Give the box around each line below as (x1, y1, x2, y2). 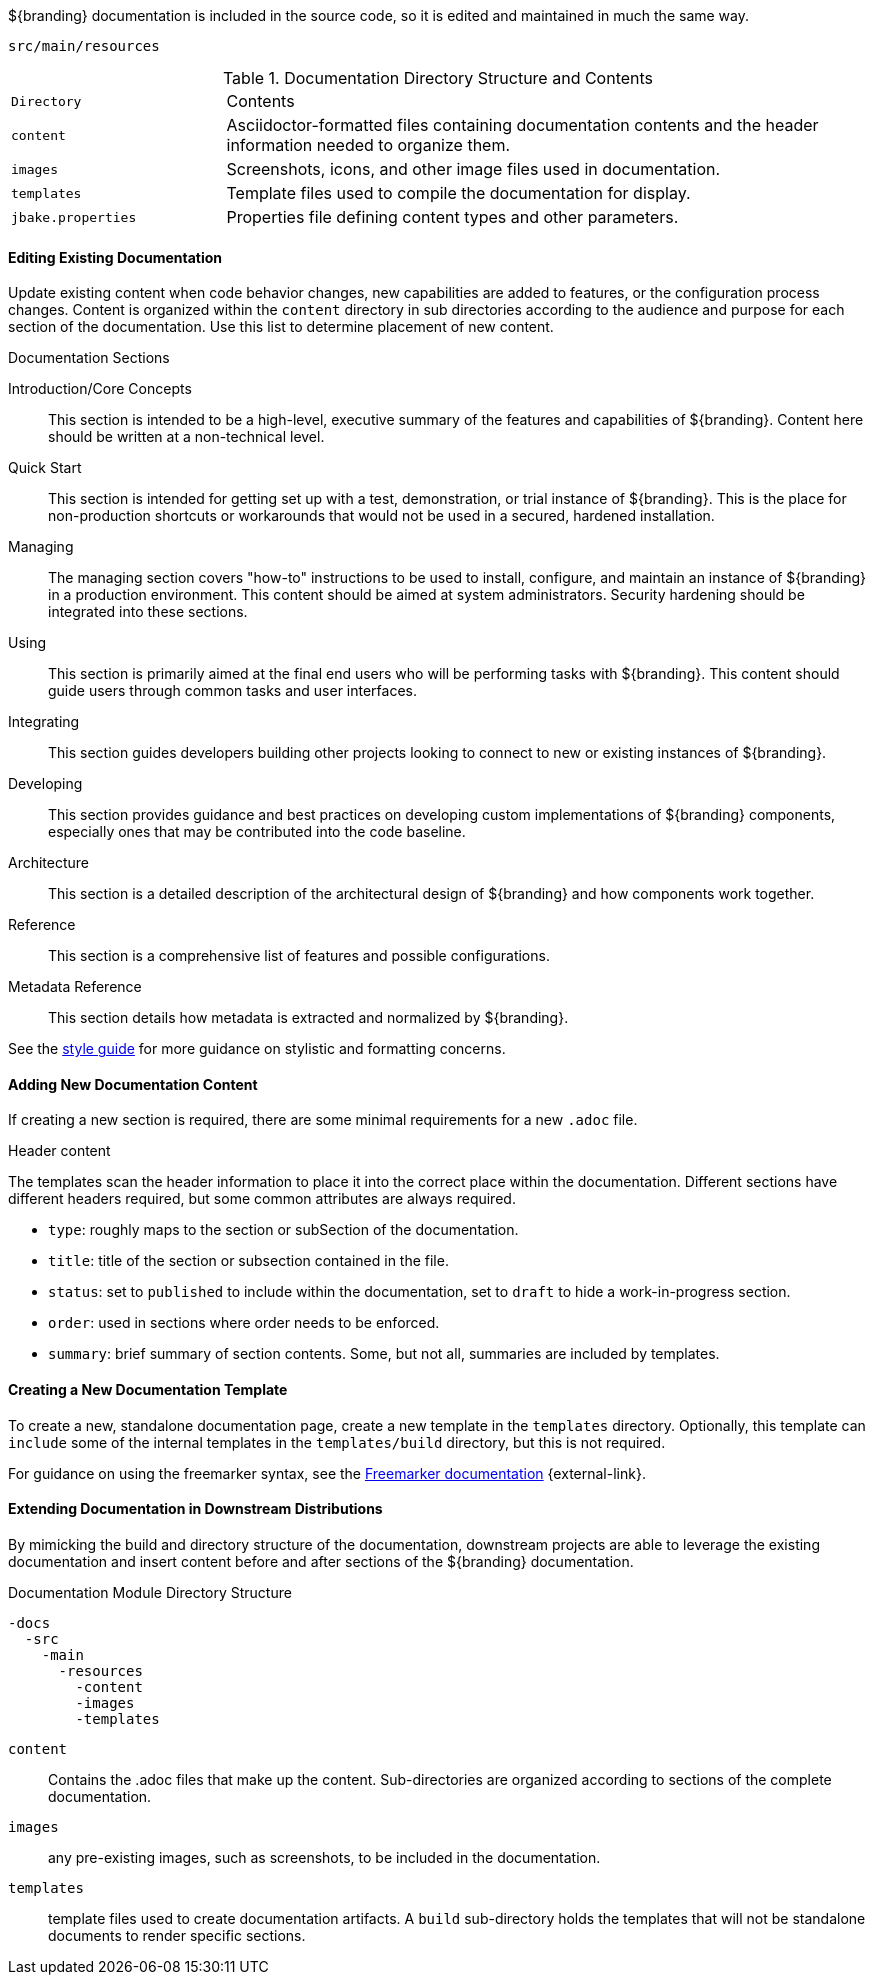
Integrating (8, 713, 80, 731)
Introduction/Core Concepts (8, 380, 192, 398)
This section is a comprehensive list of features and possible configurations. (48, 947, 550, 965)
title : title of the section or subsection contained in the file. (48, 1252, 449, 1270)
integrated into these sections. (48, 603, 248, 621)
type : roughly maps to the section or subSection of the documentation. (48, 1221, 519, 1239)
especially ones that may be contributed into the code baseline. (48, 823, 466, 841)
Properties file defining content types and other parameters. (226, 207, 679, 227)
